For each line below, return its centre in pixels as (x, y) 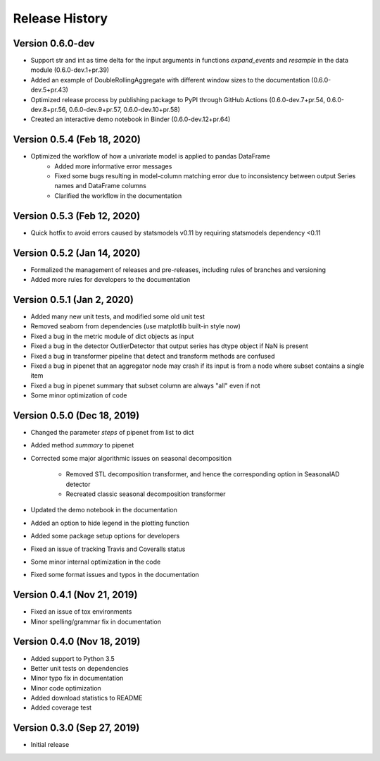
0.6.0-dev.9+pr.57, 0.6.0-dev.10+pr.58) (125, 110)
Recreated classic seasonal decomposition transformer (146, 494)
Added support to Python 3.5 (73, 658)
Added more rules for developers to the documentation (110, 280)
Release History (61, 18)
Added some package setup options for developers (105, 536)
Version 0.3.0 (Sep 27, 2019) (76, 728)
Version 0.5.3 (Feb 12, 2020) (77, 216)
